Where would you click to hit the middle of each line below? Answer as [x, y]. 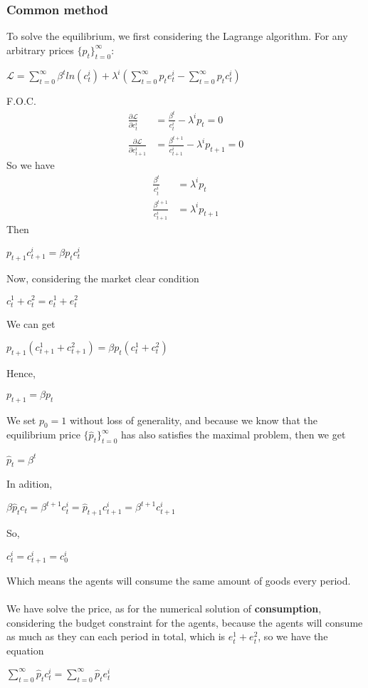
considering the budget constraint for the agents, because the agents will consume [185, 622]
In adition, [30, 484]
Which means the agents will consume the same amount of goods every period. [179, 581]
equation [25, 651]
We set [21, 420]
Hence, [21, 373]
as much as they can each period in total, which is [116, 636]
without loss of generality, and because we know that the [194, 420]
